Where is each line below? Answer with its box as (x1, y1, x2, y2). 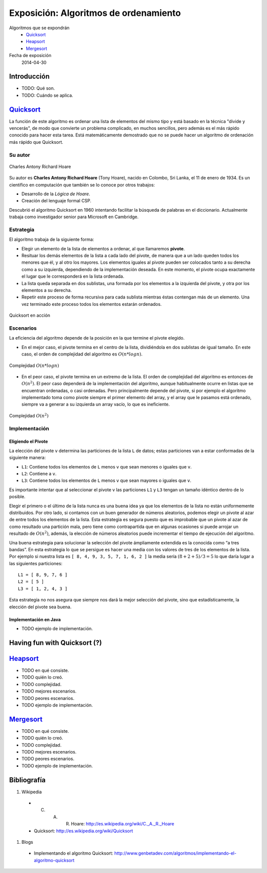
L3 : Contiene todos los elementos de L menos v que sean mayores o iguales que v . (21, 477, 191, 483)
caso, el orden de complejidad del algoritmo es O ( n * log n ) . (21, 351, 143, 357)
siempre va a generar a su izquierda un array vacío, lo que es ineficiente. (21, 402, 170, 407)
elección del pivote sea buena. (9, 604, 72, 610)
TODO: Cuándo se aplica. (21, 92, 74, 98)
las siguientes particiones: (9, 560, 63, 566)
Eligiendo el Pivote (9, 439, 48, 445)
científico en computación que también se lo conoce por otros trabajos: (9, 181, 155, 188)
